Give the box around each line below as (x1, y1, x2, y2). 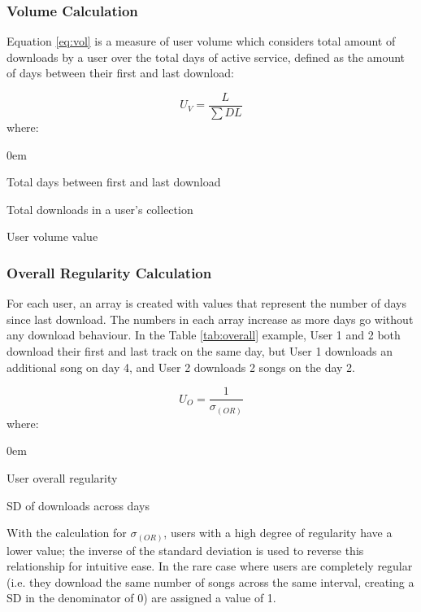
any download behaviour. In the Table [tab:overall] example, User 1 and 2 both (7, 326, 401, 343)
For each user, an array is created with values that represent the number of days (7, 295, 407, 312)
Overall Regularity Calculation (7, 262, 212, 282)
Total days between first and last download (7, 173, 221, 190)
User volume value (7, 228, 98, 245)
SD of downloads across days (7, 496, 150, 514)
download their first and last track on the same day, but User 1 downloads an (7, 343, 393, 360)
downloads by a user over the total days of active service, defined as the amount (7, 48, 406, 65)
